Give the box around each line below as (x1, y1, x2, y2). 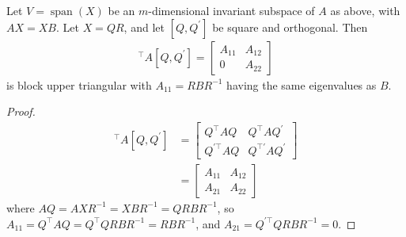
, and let (123, 18, 165, 35)
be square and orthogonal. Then (212, 18, 368, 35)
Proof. (6, 103, 36, 120)
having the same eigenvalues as (226, 76, 377, 93)
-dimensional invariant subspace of (148, 2, 315, 18)
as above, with (330, 2, 400, 18)
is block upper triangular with (6, 76, 152, 93)
